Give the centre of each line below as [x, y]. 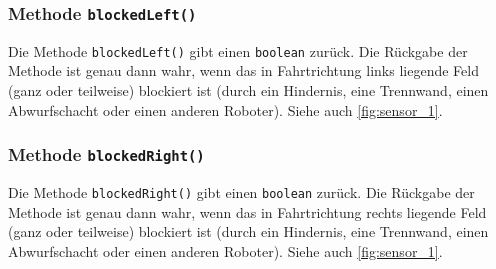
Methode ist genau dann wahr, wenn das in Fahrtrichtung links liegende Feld [243, 70]
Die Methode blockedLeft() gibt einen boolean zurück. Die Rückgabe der [238, 50]
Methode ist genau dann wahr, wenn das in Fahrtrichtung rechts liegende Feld [247, 211]
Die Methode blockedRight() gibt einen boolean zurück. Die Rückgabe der [241, 192]
